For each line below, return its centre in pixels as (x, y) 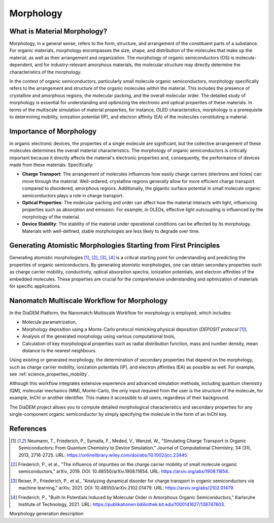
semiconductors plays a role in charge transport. (73, 195)
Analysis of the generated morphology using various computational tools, (99, 336)
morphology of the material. (51, 217)
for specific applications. (35, 286)
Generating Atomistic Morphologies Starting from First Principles (115, 246)
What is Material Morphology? (58, 31)
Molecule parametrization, (49, 322)
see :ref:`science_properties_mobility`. (49, 374)
